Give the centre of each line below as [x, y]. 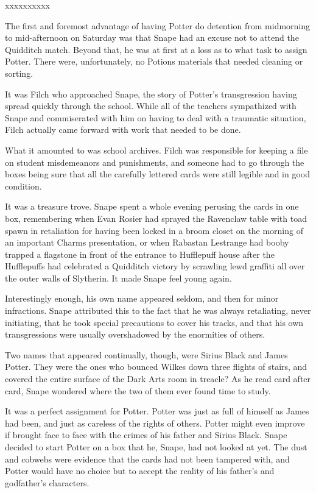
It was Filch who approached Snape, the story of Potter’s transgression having [151, 94]
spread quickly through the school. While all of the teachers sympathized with [151, 106]
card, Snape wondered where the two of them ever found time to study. [138, 390]
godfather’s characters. [47, 482]
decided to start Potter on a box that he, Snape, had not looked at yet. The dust [156, 447]
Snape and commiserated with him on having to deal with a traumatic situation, [156, 117]
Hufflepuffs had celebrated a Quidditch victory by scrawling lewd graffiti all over [155, 266]
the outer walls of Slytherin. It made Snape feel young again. [118, 278]
